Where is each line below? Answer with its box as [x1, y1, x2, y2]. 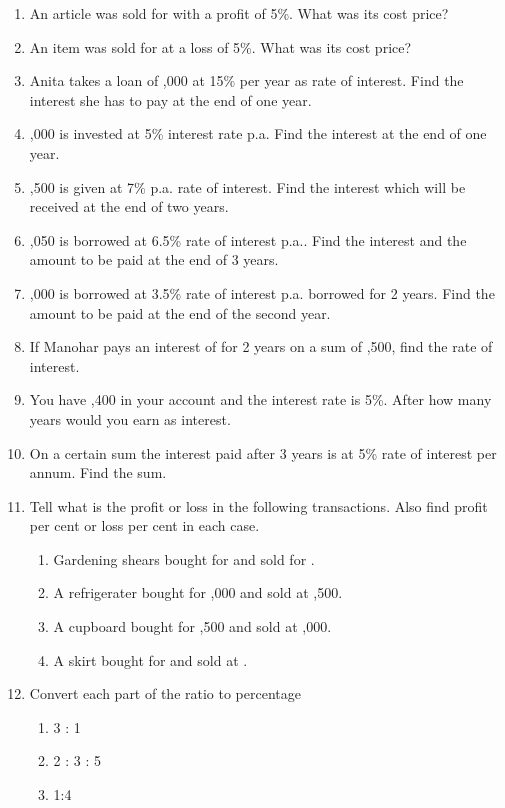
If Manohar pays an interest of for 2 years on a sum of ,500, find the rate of [29, 336, 493, 357]
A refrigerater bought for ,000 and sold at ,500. [53, 582, 343, 603]
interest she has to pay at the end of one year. [29, 89, 312, 110]
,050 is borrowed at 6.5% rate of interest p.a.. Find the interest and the [29, 229, 467, 250]
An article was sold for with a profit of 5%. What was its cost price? [29, 3, 449, 23]
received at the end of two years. [29, 196, 229, 217]
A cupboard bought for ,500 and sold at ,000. [53, 616, 332, 637]
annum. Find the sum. [29, 462, 167, 483]
